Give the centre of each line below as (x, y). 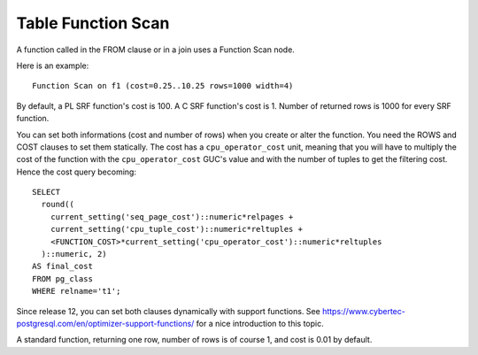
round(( (58, 205)
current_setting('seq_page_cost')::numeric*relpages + (172, 216)
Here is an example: (53, 66)
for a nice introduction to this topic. (260, 323)
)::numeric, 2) (74, 254)
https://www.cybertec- (364, 311)
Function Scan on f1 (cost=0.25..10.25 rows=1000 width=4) (163, 86)
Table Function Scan (93, 23)
